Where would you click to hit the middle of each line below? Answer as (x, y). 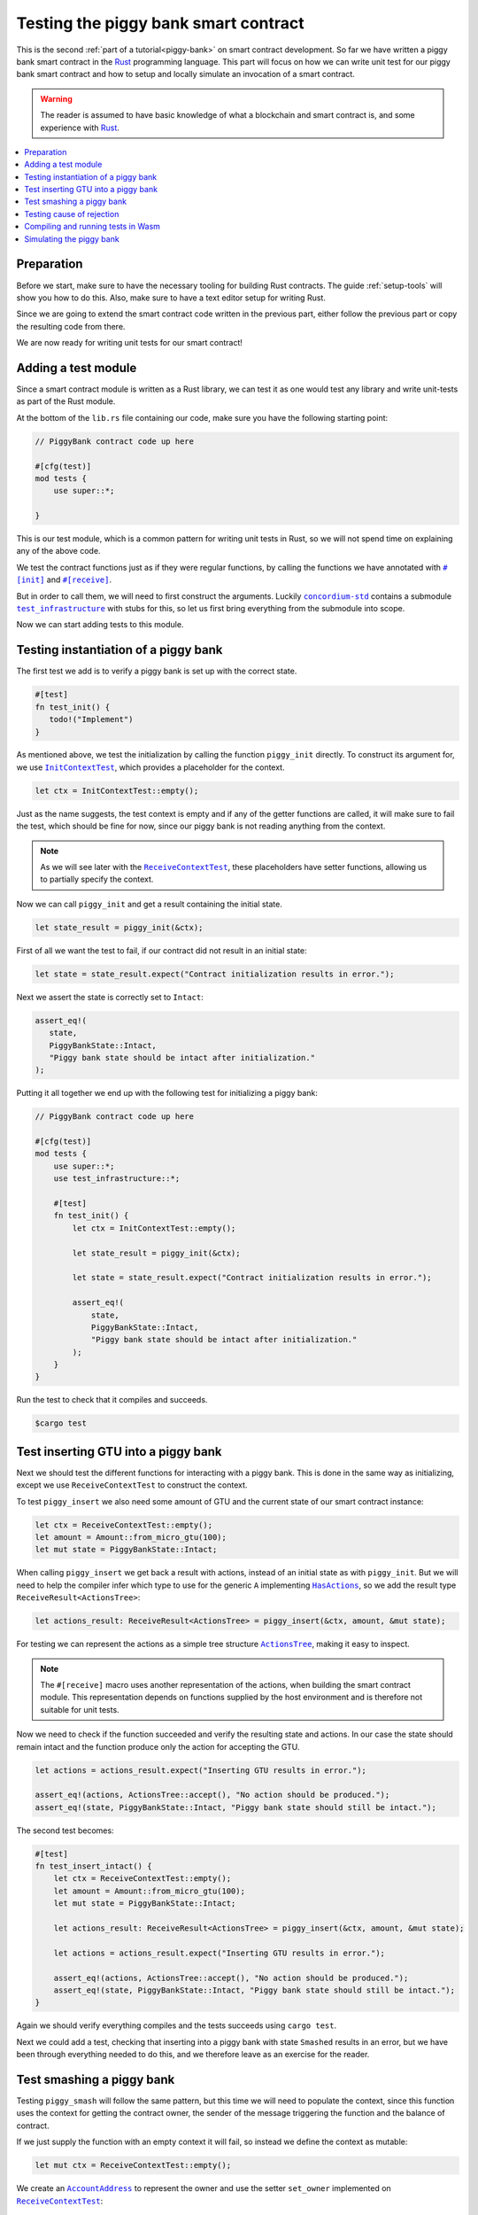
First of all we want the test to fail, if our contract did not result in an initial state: (162, 950)
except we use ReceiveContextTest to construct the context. (132, 1485)
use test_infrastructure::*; (117, 1179)
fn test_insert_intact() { (93, 1866)
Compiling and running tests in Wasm (93, 227)
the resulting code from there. (71, 326)
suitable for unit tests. (80, 1709)
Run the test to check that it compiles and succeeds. (112, 1400)
